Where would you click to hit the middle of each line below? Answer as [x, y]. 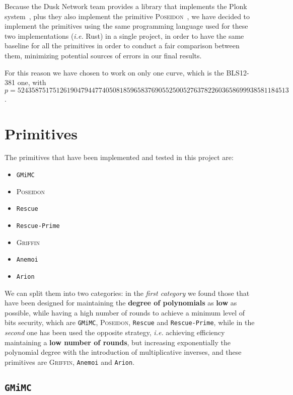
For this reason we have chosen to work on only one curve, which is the [114, 72]
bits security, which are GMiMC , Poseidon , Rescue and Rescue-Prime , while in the [130, 322]
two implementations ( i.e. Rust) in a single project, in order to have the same [124, 35]
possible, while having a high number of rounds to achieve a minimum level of [125, 312]
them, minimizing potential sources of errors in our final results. [103, 55]
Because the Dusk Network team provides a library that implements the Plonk [126, 6]
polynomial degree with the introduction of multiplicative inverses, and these [123, 352]
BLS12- [238, 72]
